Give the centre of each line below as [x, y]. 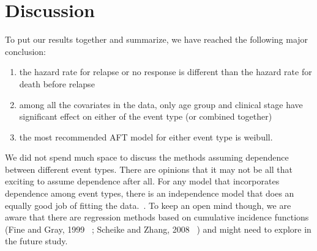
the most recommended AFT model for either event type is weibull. [146, 136]
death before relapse [57, 83]
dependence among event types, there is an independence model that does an [150, 193]
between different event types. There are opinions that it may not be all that [149, 169]
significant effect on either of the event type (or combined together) [146, 116]
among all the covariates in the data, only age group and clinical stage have [161, 104]
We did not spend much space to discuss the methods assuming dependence [147, 157]
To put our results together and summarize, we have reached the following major [157, 39]
